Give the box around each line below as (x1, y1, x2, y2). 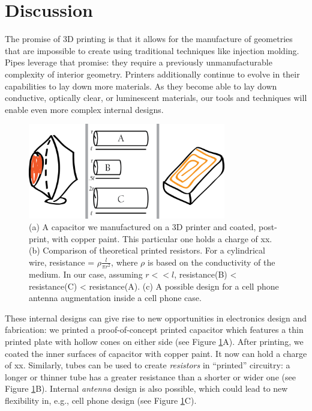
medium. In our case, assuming (29, 268, 143, 281)
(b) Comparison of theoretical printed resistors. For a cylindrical (29, 244, 265, 257)
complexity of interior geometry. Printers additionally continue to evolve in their (5, 67, 300, 80)
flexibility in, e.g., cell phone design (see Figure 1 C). (5, 394, 197, 406)
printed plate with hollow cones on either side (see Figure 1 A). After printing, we (5, 335, 304, 348)
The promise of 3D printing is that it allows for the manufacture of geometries (5, 32, 293, 45)
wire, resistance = (29, 255, 95, 268)
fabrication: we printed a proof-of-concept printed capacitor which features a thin (5, 323, 304, 336)
